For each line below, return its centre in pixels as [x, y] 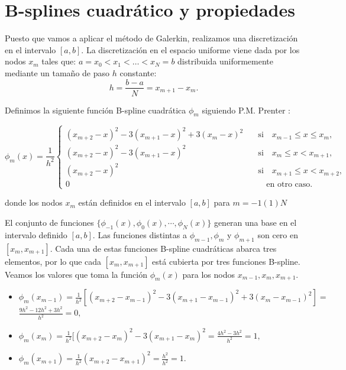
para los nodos [209, 274]
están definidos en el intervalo [132, 202]
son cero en [278, 234]
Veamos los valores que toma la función [76, 274]
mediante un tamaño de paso [57, 72]
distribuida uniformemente [226, 61]
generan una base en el [255, 223]
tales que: [59, 61]
